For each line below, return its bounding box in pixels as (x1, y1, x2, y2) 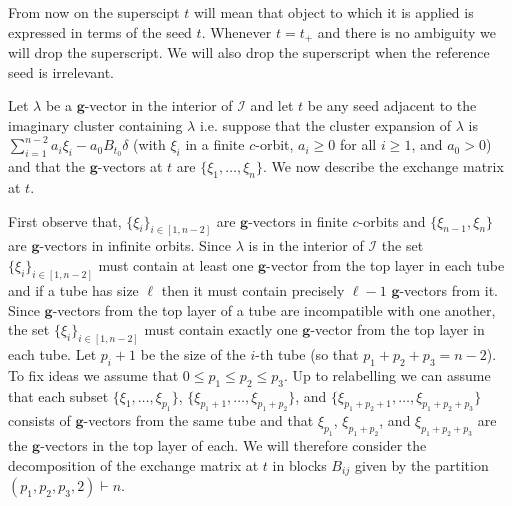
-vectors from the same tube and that (83, 410, 314, 431)
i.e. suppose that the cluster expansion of (199, 114, 452, 135)
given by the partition (354, 454, 489, 475)
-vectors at (97, 156, 163, 177)
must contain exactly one (144, 319, 298, 340)
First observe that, (8, 210, 122, 231)
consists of (8, 410, 71, 431)
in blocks (272, 454, 327, 475)
